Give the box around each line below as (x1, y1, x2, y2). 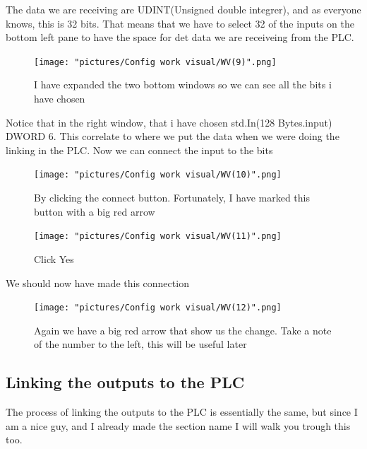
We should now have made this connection (6, 275, 189, 290)
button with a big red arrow (34, 204, 155, 218)
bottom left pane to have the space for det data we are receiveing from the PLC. (6, 30, 354, 45)
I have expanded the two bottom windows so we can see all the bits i (34, 77, 332, 92)
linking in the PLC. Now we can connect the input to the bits (6, 142, 273, 157)
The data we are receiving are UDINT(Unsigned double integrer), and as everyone (6, 2, 361, 16)
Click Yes (34, 251, 74, 266)
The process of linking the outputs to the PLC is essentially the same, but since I (6, 404, 358, 419)
